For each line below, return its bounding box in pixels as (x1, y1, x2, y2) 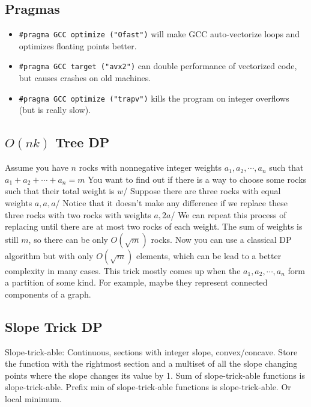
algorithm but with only (5, 249, 94, 262)
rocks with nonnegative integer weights (79, 161, 222, 174)
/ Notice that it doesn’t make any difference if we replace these (55, 196, 288, 209)
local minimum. (5, 393, 62, 405)
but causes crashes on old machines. (19, 72, 151, 84)
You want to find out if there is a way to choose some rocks (88, 173, 307, 185)
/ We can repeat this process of (171, 208, 286, 221)
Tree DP (55, 133, 110, 151)
